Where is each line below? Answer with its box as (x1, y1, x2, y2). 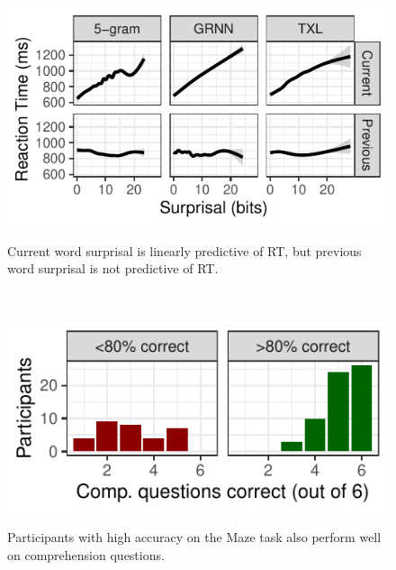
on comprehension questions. (7, 545, 165, 564)
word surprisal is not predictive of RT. (7, 259, 219, 278)
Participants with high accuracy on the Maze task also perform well (7, 528, 382, 547)
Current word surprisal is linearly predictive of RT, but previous (7, 241, 362, 260)
